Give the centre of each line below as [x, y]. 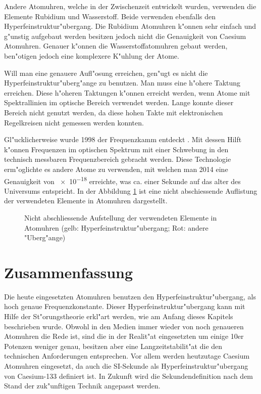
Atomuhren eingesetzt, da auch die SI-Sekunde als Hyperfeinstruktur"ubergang [126, 366]
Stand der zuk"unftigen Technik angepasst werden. [82, 386]
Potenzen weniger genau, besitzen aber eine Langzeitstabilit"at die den [113, 346]
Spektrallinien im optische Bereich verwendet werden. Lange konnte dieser [119, 102]
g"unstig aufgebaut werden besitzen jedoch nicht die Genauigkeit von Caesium [125, 36]
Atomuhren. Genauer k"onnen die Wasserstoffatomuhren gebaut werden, [116, 46]
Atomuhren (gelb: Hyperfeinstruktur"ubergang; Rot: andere [116, 227]
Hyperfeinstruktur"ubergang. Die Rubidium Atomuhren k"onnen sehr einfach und [130, 26]
